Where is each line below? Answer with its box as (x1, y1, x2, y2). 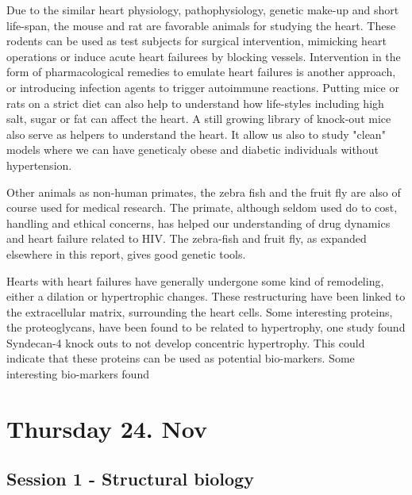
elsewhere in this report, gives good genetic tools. (6, 245, 246, 262)
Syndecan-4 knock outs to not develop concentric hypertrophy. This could (6, 334, 365, 351)
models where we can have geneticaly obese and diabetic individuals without (6, 141, 379, 158)
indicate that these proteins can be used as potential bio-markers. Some (6, 350, 355, 366)
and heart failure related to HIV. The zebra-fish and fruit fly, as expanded (6, 230, 367, 247)
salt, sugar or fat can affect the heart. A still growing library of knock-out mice (6, 110, 391, 127)
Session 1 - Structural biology (6, 466, 254, 491)
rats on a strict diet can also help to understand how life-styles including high (6, 94, 384, 111)
